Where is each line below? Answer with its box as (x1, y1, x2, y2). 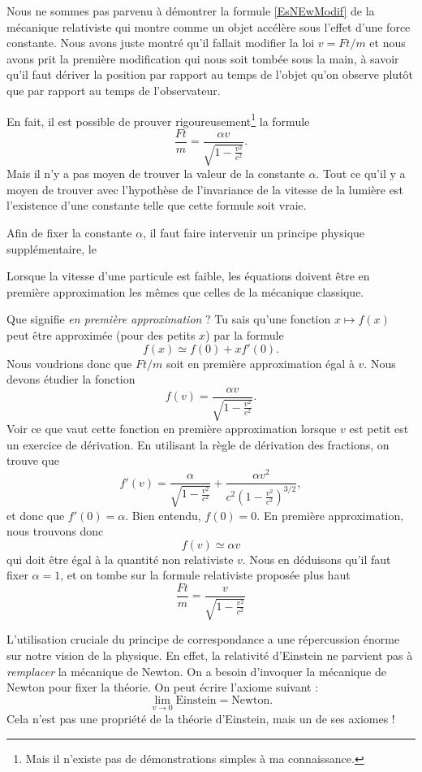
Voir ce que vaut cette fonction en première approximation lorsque (6, 420, 337, 437)
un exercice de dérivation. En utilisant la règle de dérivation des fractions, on (6, 436, 390, 453)
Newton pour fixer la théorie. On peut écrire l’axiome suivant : (6, 679, 319, 696)
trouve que (6, 452, 59, 469)
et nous (369, 34, 406, 51)
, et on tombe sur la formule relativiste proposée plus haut (60, 566, 351, 583)
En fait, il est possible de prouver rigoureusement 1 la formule (6, 110, 310, 129)
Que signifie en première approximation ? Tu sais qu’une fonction (6, 310, 331, 327)
